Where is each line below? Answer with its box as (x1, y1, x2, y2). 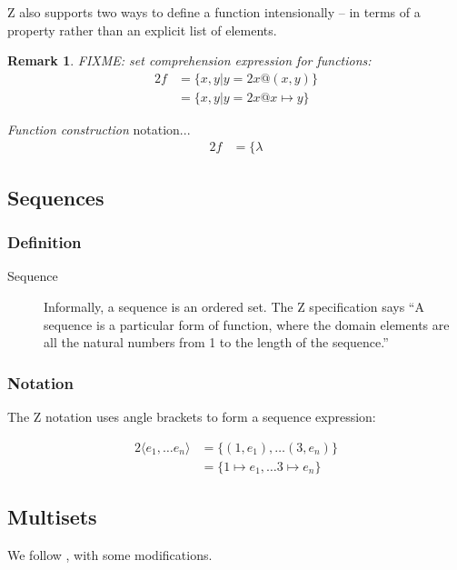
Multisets (7, 503, 97, 531)
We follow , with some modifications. (7, 545, 213, 564)
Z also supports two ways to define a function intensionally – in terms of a (7, 3, 421, 21)
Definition (7, 231, 82, 254)
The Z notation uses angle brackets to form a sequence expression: (7, 407, 376, 426)
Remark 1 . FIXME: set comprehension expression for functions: (7, 51, 372, 70)
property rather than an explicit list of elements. (7, 20, 277, 39)
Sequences (7, 183, 104, 211)
